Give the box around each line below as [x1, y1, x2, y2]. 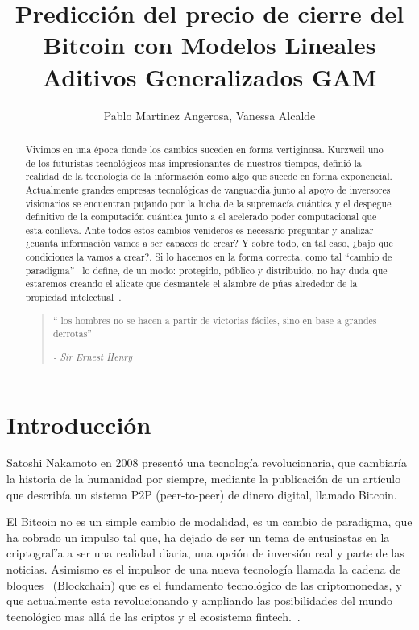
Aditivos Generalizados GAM [42, 60, 377, 93]
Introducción [6, 407, 151, 440]
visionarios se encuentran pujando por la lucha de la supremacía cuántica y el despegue [25, 196, 392, 210]
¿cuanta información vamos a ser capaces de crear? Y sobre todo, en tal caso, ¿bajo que [25, 236, 393, 250]
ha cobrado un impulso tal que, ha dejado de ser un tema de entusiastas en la [6, 528, 390, 545]
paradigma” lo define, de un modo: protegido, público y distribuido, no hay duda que [25, 263, 388, 277]
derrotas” [52, 327, 92, 340]
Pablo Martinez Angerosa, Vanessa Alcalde [103, 106, 316, 123]
